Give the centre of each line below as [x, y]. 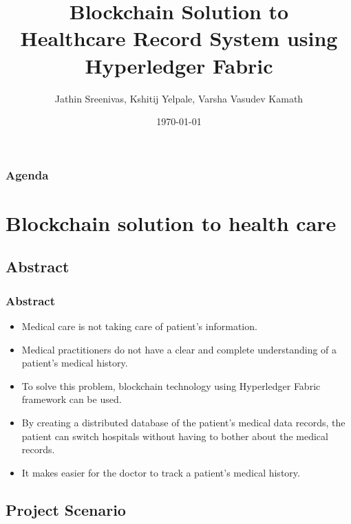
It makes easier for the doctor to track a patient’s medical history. [161, 472]
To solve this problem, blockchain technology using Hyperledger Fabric [171, 385]
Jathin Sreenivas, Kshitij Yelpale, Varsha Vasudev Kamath [179, 98]
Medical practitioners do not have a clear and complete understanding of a [179, 349]
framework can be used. [72, 399]
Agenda [27, 174]
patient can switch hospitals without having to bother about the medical [175, 436]
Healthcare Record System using [179, 38]
